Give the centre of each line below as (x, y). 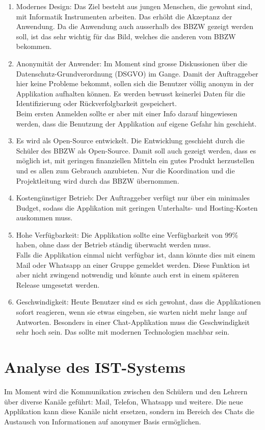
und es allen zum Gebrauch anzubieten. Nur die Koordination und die (125, 170)
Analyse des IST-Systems (95, 367)
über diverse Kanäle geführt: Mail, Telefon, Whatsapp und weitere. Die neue (124, 401)
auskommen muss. (44, 218)
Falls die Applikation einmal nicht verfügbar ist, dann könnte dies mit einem (136, 255)
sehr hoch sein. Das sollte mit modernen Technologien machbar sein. (123, 332)
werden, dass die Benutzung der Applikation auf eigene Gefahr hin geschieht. (136, 123)
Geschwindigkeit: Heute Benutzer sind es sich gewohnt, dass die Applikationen (138, 302)
